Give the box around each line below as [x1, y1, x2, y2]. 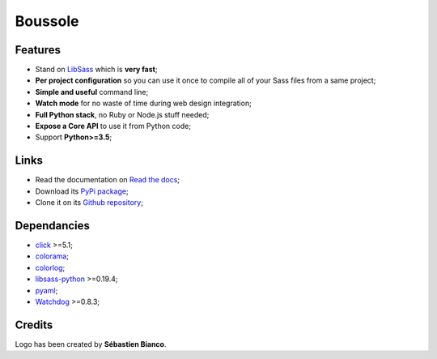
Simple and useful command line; [35, 87, 149, 96]
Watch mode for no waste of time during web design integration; [35, 98, 252, 109]
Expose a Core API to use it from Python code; [35, 122, 192, 131]
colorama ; [35, 251, 69, 261]
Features [15, 43, 61, 57]
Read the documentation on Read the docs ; [35, 175, 180, 185]
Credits [15, 318, 53, 331]
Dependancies [15, 219, 91, 233]
